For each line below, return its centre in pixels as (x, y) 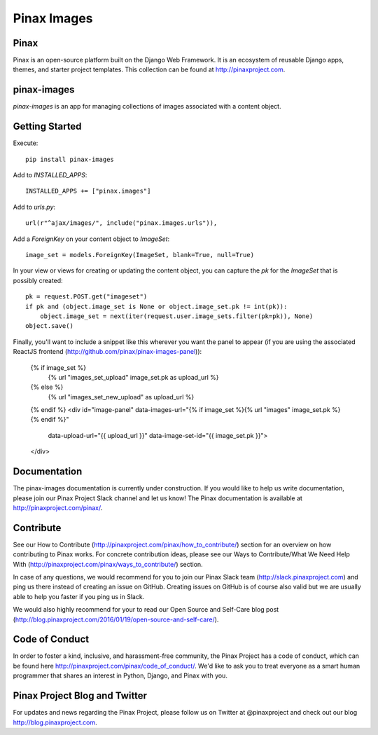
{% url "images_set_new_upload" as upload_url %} (121, 397)
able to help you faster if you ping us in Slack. (79, 596)
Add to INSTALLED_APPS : (50, 175)
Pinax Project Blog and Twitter (80, 696)
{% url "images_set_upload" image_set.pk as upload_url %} (134, 377)
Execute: (26, 143)
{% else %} (47, 387)
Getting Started (47, 126)
